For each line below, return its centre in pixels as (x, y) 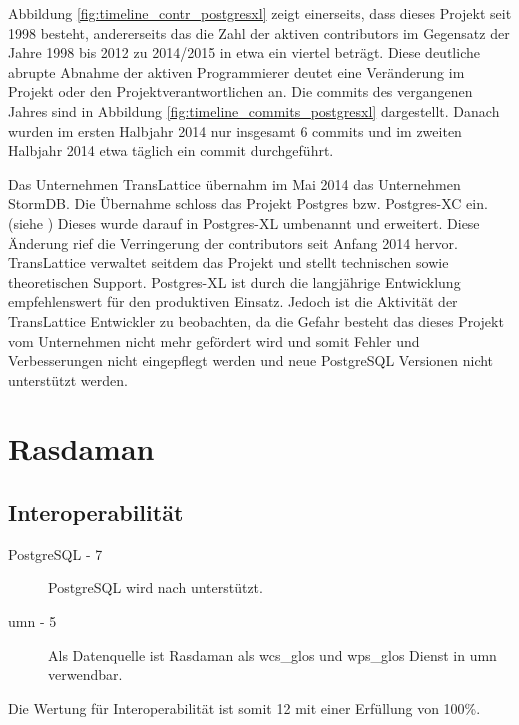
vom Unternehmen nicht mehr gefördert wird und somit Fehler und (214, 340)
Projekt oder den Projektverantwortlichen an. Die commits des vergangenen (240, 91)
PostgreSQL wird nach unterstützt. (155, 587)
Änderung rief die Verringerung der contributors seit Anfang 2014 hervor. (233, 242)
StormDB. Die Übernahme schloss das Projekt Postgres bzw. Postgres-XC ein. (248, 203)
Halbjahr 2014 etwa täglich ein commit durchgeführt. (171, 150)
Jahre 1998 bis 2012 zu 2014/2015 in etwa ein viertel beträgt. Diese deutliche (244, 52)
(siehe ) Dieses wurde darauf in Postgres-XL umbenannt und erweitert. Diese (244, 222)
